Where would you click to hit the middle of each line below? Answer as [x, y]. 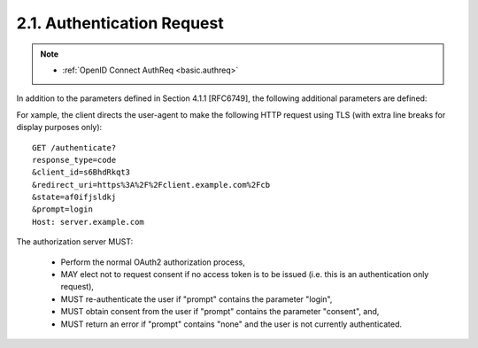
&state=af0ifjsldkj [74, 197]
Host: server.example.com [89, 222]
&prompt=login [62, 209]
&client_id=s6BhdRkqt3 [81, 172]
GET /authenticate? [74, 147]
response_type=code [74, 160]
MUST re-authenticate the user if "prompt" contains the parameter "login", [197, 299]
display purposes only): [59, 128]
